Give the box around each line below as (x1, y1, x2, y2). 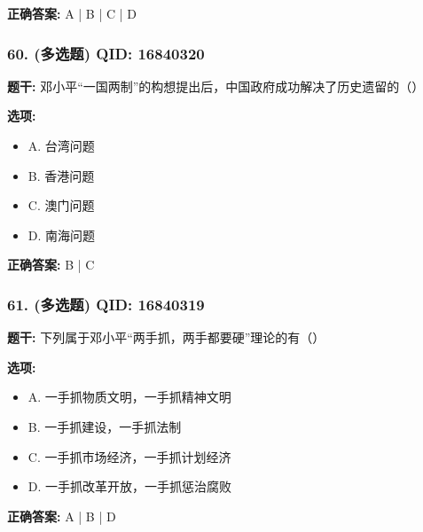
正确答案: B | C (7, 255, 95, 274)
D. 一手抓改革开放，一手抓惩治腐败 (27, 477, 232, 496)
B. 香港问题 (27, 166, 95, 184)
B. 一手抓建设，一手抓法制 (27, 417, 182, 435)
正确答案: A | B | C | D (7, 4, 137, 22)
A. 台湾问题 (27, 137, 95, 154)
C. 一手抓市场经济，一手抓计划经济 (27, 447, 231, 465)
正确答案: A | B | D (7, 506, 116, 525)
